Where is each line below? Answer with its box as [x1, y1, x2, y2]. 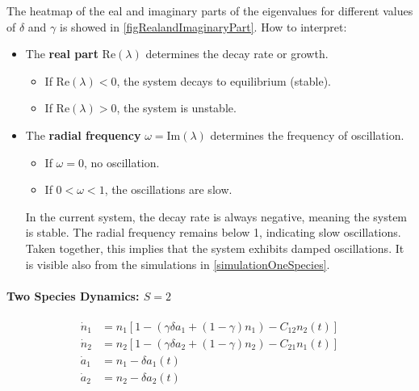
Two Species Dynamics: [6, 287, 140, 304]
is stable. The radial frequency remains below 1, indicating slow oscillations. [25, 224, 401, 241]
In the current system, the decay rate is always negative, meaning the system [25, 208, 408, 225]
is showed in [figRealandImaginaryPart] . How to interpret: [60, 18, 347, 35]
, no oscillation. [83, 153, 160, 170]
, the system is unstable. [116, 99, 237, 116]
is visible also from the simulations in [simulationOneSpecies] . [25, 255, 330, 272]
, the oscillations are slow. [104, 181, 233, 198]
